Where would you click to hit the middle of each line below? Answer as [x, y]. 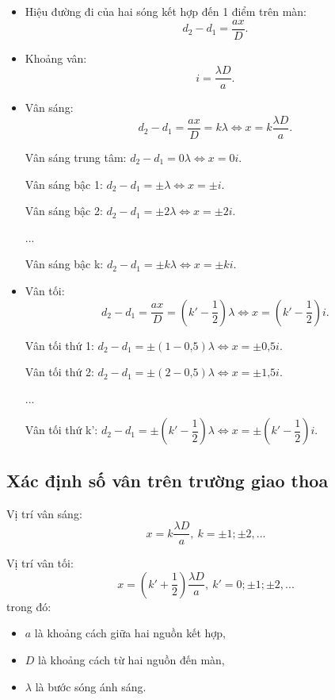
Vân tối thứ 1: [59, 345]
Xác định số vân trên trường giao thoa [167, 480]
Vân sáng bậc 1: [64, 184]
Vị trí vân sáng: [44, 513]
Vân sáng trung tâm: [76, 157]
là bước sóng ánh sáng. [91, 686]
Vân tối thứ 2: [59, 372]
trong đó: [29, 606]
